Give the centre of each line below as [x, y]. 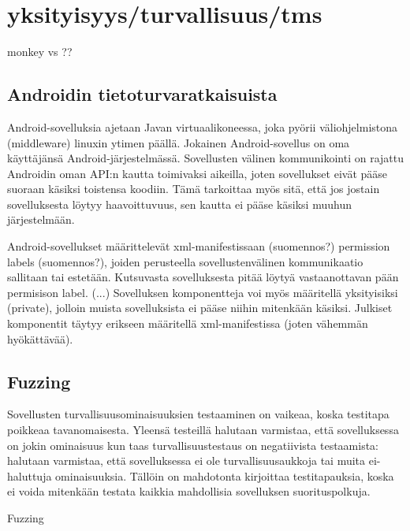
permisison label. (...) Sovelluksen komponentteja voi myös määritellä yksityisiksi [203, 292]
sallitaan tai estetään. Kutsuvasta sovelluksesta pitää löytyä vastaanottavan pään [203, 277]
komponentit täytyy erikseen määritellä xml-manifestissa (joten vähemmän [188, 323]
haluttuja [30, 475]
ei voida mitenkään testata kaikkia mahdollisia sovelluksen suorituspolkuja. [189, 491]
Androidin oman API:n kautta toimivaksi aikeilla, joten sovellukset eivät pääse [198, 173]
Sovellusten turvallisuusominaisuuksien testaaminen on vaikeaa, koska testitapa [198, 414]
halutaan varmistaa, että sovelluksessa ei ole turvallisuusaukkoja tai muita [186, 460]
